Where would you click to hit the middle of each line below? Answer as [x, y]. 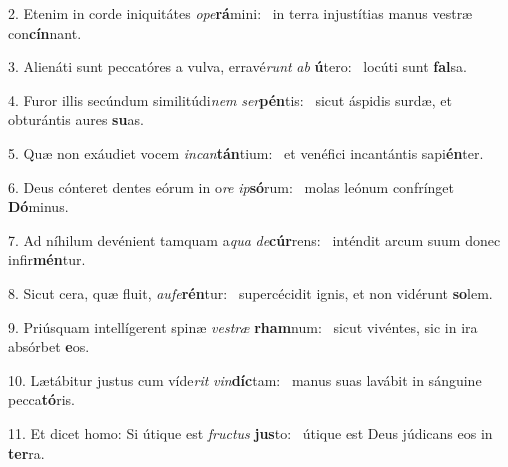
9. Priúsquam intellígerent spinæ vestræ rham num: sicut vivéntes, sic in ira [243, 326]
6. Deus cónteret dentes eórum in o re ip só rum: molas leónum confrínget [231, 186]
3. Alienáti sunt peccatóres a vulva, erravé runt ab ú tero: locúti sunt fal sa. [237, 66]
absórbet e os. [49, 346]
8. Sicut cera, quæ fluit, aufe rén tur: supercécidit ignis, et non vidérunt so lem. [250, 292]
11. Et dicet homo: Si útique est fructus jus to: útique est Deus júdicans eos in [250, 432]
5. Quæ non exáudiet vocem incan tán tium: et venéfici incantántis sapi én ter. [246, 152]
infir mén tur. [47, 259]
